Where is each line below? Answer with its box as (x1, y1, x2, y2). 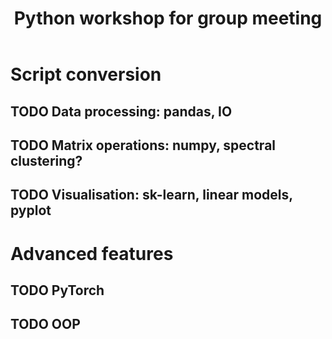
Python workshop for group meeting (13, 7, 323, 30)
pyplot (10, 202, 52, 219)
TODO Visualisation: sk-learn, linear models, (10, 187, 293, 204)
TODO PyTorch (10, 282, 105, 299)
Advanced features (10, 242, 174, 265)
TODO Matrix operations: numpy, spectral (10, 137, 277, 154)
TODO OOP (10, 316, 81, 333)
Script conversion (10, 63, 162, 86)
